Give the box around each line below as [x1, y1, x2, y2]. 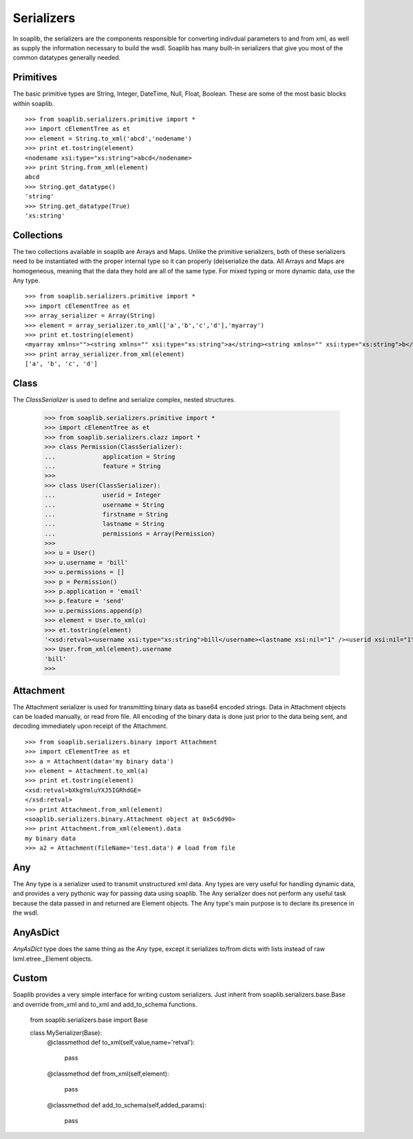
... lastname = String [44, 520, 165, 528]
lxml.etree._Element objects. [12, 954, 93, 963]
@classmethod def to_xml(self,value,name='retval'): [47, 1038, 195, 1046]
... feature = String [44, 462, 161, 470]
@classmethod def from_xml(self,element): [47, 1069, 169, 1078]
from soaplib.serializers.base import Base [30, 1016, 148, 1024]
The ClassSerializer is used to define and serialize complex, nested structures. [12, 396, 236, 404]
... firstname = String [44, 510, 169, 518]
